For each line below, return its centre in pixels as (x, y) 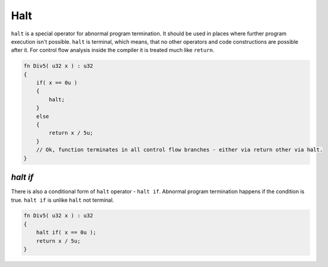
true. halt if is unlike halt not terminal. (62, 200)
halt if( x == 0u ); (66, 233)
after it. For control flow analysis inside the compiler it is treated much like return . (113, 50)
